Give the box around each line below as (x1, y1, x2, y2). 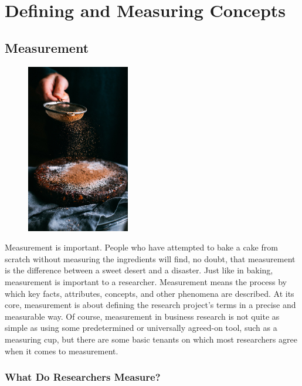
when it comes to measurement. (5, 344, 118, 357)
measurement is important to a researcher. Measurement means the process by (5, 276, 287, 288)
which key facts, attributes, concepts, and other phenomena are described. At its (5, 287, 294, 299)
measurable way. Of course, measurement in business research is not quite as (5, 310, 280, 322)
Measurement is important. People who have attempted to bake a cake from (5, 241, 278, 253)
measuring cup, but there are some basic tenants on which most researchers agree (5, 333, 297, 346)
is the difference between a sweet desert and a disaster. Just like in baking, (5, 264, 273, 276)
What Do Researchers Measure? (5, 370, 161, 384)
